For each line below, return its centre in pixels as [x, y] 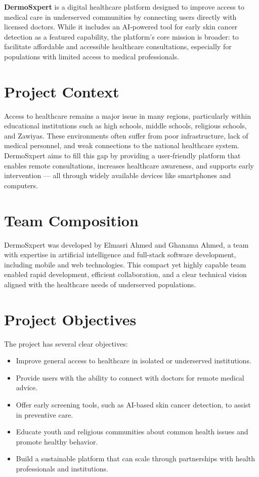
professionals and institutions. [62, 468]
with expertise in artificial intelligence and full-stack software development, [120, 254]
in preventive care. [45, 414]
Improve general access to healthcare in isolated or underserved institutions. [134, 361]
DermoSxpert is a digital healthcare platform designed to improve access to [124, 7]
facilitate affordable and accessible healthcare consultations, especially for [118, 46]
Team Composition [71, 220]
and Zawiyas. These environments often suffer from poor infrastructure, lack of [126, 135]
